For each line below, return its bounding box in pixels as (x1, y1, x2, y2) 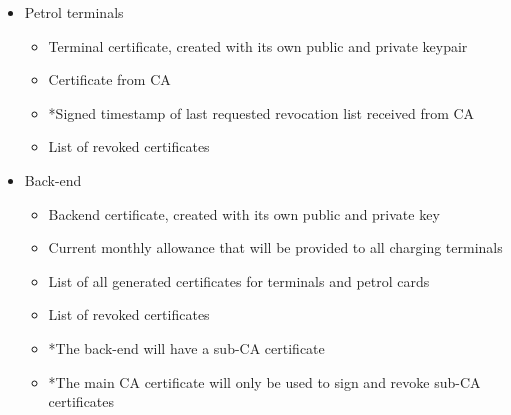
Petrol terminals (24, 2, 124, 22)
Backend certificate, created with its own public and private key (48, 203, 440, 224)
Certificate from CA (48, 69, 171, 90)
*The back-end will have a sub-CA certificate (48, 337, 325, 358)
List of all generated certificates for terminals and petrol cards (48, 270, 430, 291)
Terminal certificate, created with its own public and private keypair (48, 35, 468, 56)
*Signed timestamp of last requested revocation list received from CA (48, 102, 475, 123)
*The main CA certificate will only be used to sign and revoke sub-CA (48, 371, 481, 392)
